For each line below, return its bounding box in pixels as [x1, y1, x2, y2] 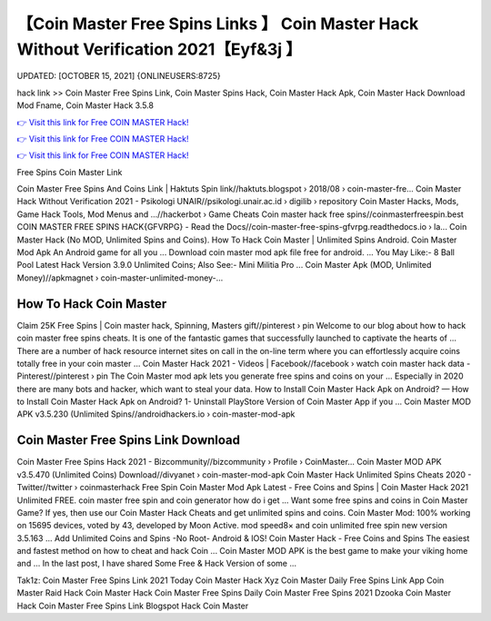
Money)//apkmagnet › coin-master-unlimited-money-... [16, 272, 224, 283]
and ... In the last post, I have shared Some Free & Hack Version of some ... [16, 558, 297, 569]
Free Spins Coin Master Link [16, 166, 123, 177]
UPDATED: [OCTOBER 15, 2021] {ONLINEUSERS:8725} [16, 71, 222, 82]
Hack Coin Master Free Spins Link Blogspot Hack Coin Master [16, 600, 249, 611]
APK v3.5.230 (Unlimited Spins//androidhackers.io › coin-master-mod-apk [16, 409, 296, 419]
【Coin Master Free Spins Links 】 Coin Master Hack [16, 14, 419, 34]
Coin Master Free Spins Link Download [16, 432, 241, 448]
